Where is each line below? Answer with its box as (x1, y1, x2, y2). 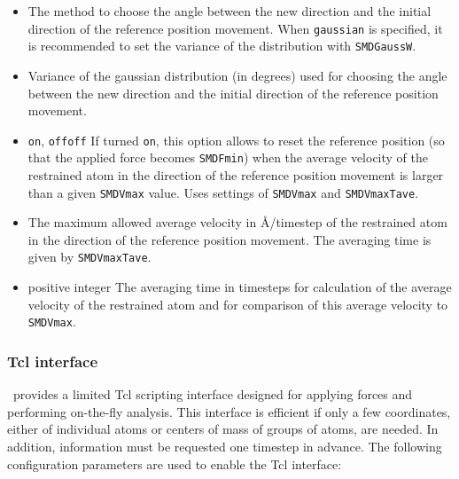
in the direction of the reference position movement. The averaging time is (27, 230, 432, 248)
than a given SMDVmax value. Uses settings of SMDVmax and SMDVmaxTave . (27, 183, 419, 201)
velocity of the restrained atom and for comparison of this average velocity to (27, 294, 448, 313)
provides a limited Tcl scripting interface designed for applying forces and (12, 385, 413, 404)
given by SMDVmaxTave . (27, 247, 152, 266)
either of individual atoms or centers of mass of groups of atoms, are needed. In (7, 420, 439, 438)
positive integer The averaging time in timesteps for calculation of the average (27, 278, 452, 296)
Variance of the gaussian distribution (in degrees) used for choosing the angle (27, 66, 447, 84)
